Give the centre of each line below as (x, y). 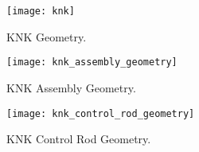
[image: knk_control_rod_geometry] (101, 113)
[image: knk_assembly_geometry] (92, 62)
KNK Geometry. (47, 36)
